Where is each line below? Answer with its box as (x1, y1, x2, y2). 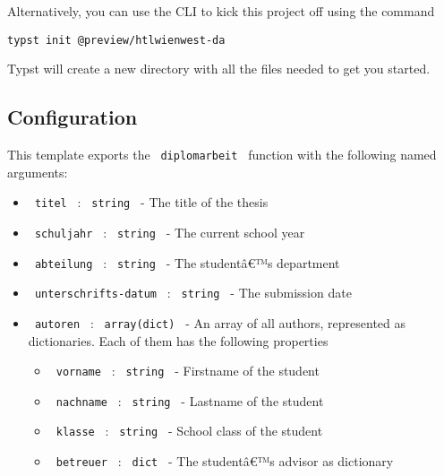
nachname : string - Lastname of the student (55, 391, 324, 410)
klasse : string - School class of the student (55, 421, 323, 440)
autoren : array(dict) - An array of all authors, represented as (34, 313, 406, 332)
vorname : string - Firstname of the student (55, 361, 320, 380)
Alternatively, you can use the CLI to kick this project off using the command (7, 2, 435, 20)
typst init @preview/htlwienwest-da (7, 33, 226, 47)
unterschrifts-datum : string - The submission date (34, 283, 352, 302)
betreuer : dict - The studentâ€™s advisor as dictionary (55, 452, 394, 471)
